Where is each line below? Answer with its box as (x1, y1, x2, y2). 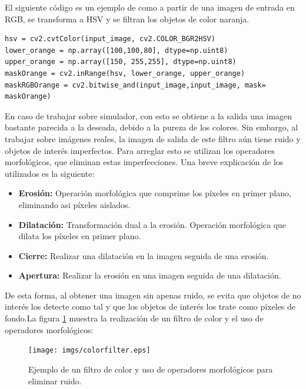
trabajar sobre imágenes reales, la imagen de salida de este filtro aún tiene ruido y (5, 132, 301, 145)
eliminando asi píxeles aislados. (18, 198, 131, 210)
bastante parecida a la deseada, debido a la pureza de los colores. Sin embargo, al (5, 121, 298, 133)
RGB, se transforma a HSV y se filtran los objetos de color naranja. (5, 12, 250, 25)
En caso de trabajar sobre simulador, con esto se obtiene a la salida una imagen (5, 109, 292, 122)
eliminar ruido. (28, 374, 82, 387)
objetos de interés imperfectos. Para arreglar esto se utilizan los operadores (5, 144, 275, 156)
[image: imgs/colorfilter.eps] (28, 346, 151, 355)
